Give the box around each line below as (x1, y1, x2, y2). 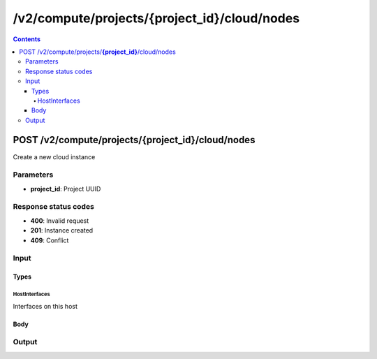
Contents (13, 35, 41, 43)
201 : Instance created (30, 226, 94, 235)
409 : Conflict (30, 236, 69, 244)
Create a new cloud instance (13, 152, 96, 161)
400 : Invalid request (30, 217, 89, 225)
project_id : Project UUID (30, 184, 101, 193)
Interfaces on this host (13, 302, 78, 310)
